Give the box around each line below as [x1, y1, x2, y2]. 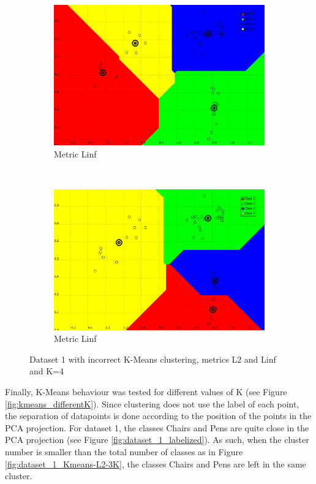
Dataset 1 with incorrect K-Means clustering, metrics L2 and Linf [29, 352, 276, 365]
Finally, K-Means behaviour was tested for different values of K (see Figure [5, 385, 287, 398]
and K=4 [29, 365, 64, 377]
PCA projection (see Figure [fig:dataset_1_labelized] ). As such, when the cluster [5, 433, 309, 446]
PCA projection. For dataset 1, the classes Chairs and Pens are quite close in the [5, 421, 309, 434]
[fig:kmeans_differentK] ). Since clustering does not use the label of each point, [5, 397, 299, 410]
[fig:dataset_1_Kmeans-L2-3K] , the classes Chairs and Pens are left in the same [5, 457, 306, 470]
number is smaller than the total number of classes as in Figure [5, 445, 243, 458]
